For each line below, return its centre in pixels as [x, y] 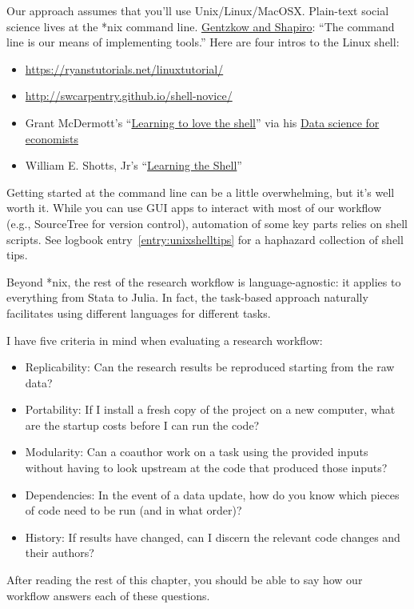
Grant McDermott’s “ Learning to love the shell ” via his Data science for [202, 122]
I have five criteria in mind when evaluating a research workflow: [165, 340]
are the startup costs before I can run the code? [142, 425]
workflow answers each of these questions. [108, 595]
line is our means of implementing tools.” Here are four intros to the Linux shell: [203, 42]
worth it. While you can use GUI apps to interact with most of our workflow [194, 208]
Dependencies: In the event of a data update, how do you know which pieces [212, 494]
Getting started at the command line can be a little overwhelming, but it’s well [201, 192]
